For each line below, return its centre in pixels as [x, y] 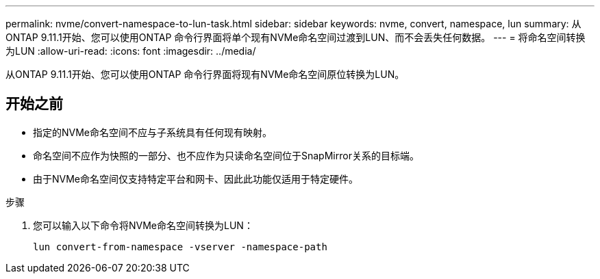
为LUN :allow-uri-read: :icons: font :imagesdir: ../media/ [131, 51]
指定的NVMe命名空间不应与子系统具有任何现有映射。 [153, 132]
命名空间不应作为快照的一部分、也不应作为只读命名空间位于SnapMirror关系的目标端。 [226, 155]
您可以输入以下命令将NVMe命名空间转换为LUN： [143, 225]
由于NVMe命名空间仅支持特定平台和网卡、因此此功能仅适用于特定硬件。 [196, 178]
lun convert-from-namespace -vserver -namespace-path [180, 247]
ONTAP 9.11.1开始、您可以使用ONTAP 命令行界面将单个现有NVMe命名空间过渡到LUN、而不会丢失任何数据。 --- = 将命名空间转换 [296, 37]
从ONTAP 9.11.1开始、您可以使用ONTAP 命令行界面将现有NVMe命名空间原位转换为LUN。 [205, 74]
